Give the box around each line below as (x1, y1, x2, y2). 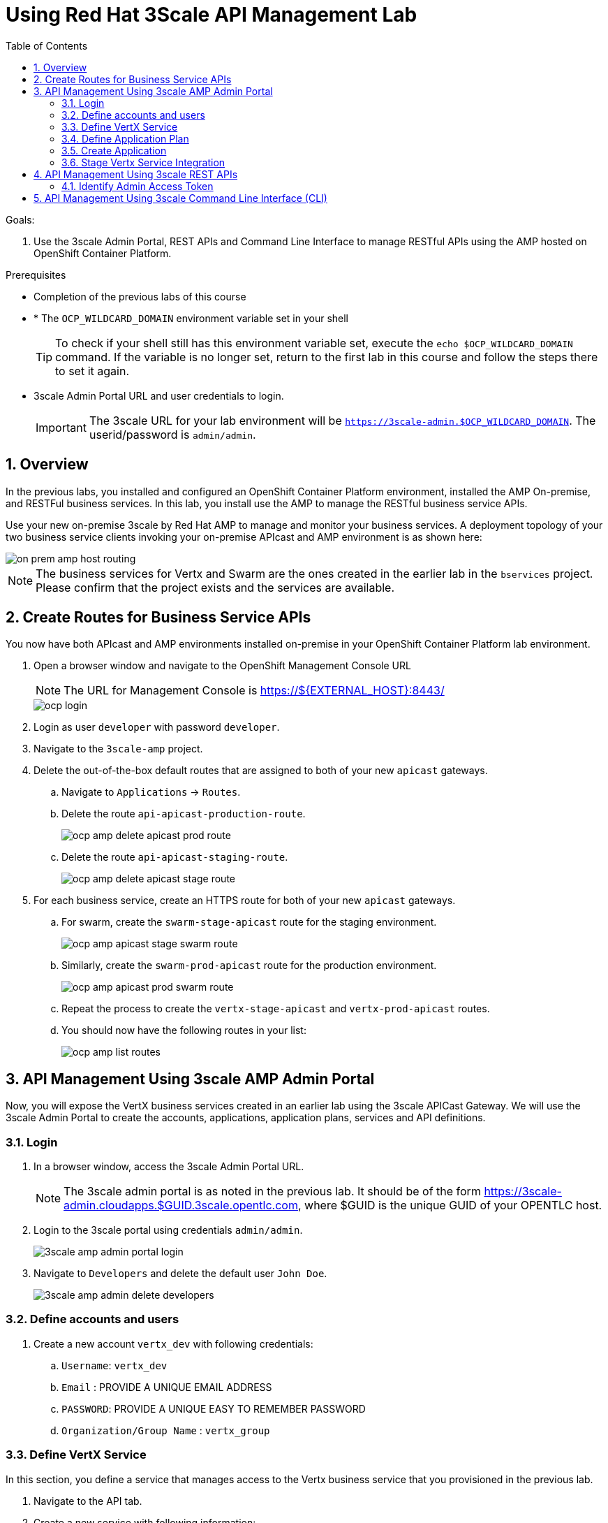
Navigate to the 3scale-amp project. (34, 743, 203, 755)
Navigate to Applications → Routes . (61, 786, 241, 799)
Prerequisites (6, 268, 66, 281)
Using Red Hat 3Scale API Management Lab (6, 3, 417, 27)
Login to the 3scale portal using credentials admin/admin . (34, 1224, 303, 1237)
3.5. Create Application (61, 144, 167, 156)
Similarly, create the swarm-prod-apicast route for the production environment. (61, 959, 437, 972)
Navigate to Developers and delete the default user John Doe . (34, 1267, 327, 1280)
